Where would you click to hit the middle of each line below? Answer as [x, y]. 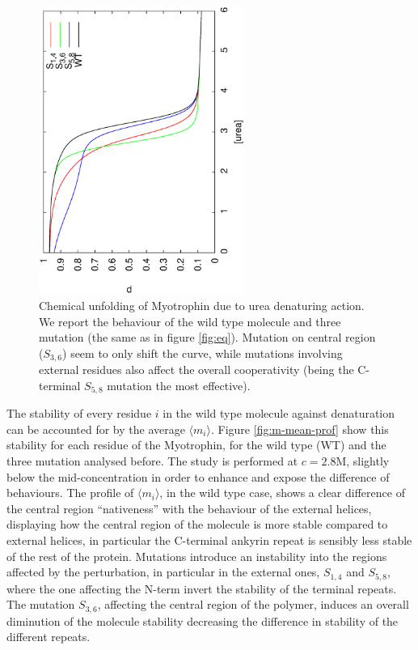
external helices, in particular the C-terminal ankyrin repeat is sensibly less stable [209, 540]
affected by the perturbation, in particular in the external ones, [163, 572]
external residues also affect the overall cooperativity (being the [196, 370]
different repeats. [49, 637]
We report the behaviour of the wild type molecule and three [190, 321]
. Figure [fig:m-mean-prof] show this [300, 429]
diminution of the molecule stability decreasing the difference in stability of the [203, 620]
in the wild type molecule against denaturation [279, 413]
